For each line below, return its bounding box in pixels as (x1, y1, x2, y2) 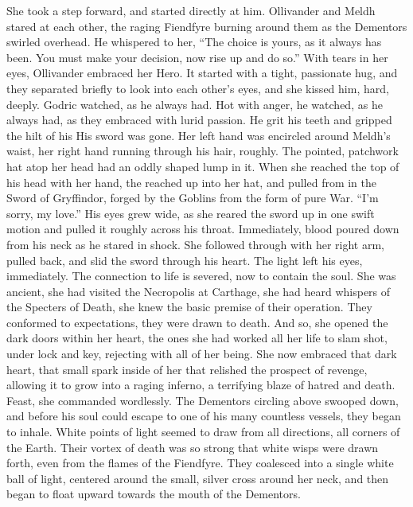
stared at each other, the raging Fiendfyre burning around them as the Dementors (6, 18, 407, 34)
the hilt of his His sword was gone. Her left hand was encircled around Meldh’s (6, 127, 391, 143)
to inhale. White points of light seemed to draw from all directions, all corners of (6, 423, 400, 440)
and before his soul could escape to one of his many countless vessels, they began (6, 408, 401, 424)
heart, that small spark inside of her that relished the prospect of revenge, (6, 361, 368, 377)
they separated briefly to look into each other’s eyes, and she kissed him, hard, (6, 80, 389, 96)
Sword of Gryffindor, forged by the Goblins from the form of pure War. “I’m (6, 189, 379, 206)
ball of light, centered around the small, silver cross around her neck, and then (6, 470, 389, 486)
